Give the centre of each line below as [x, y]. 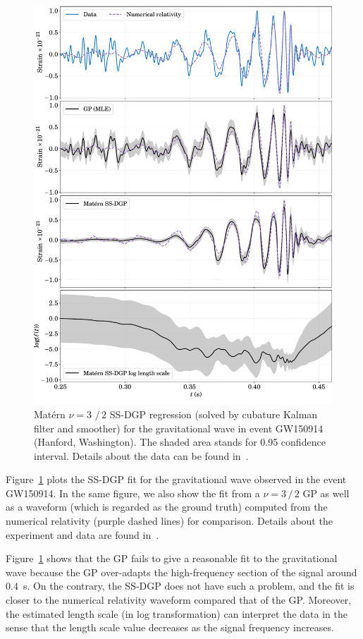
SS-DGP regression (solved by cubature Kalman [214, 414]
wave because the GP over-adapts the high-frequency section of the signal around [181, 572]
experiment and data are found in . [82, 534]
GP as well [326, 493]
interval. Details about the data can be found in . [141, 455]
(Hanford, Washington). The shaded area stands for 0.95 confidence [180, 442]
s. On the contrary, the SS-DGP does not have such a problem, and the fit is [189, 586]
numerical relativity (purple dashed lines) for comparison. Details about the [169, 521]
